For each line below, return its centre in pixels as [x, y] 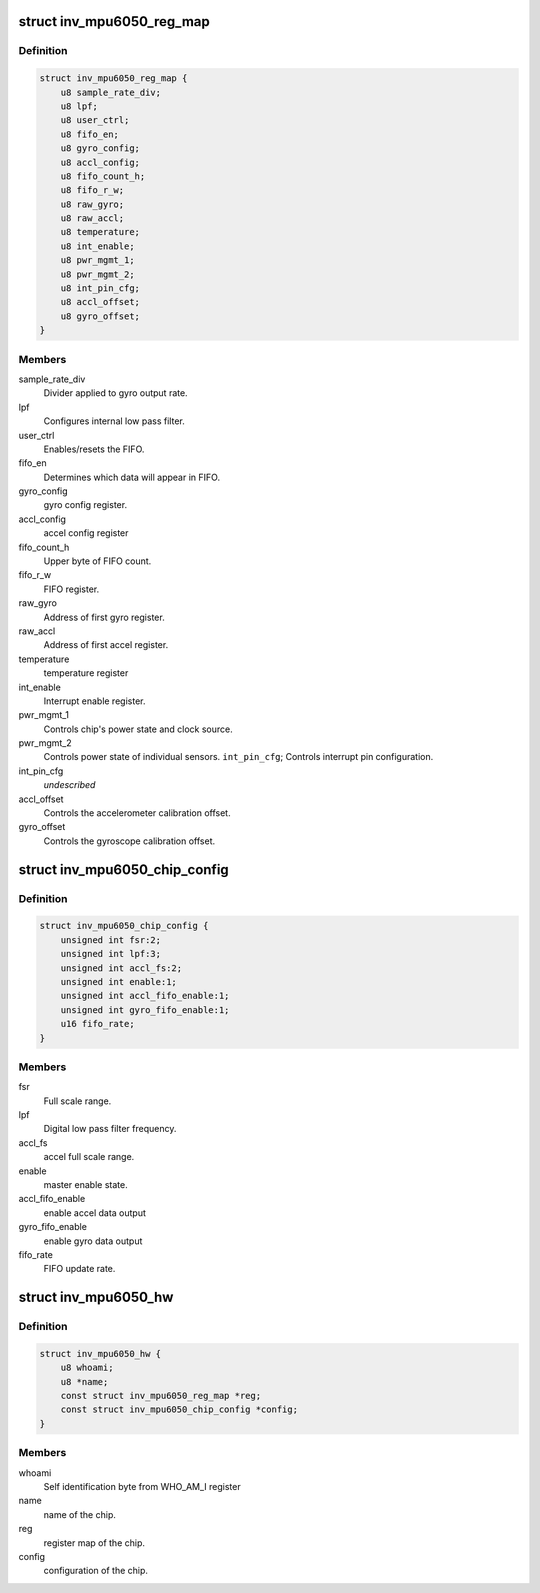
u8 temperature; [100, 232]
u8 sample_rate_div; [111, 92]
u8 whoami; [87, 1368]
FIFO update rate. [79, 1269]
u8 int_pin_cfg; [100, 288]
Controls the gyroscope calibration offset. [129, 841]
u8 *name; [84, 1381]
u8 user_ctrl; [95, 120]
